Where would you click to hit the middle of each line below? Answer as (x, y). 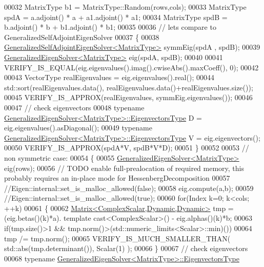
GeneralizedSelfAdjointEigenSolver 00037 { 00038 (82, 37)
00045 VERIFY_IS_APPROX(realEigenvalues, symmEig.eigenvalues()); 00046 (128, 97)
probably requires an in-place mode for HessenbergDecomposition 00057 (117, 178)
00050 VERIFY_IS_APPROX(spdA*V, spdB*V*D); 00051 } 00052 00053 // (127, 148)
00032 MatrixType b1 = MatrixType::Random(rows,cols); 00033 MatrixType (125, 7)
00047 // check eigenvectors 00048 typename (74, 107)
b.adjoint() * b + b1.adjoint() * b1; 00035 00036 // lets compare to (110, 27)
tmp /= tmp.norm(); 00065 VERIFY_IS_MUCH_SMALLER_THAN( (117, 238)
